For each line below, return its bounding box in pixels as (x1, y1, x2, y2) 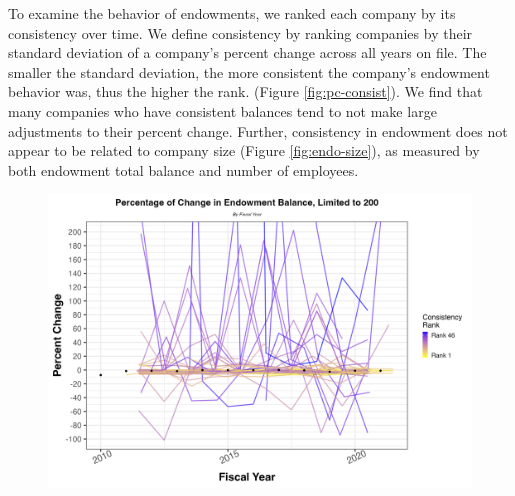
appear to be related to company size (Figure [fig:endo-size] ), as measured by (8, 140, 480, 161)
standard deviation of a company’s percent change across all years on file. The (8, 42, 487, 63)
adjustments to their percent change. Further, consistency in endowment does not (8, 120, 508, 141)
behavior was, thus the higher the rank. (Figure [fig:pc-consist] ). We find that (8, 81, 483, 102)
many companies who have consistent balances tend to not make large (8, 100, 437, 121)
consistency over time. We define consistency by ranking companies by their (8, 22, 473, 43)
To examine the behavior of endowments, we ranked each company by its (8, 3, 456, 23)
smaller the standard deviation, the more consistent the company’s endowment (8, 61, 490, 82)
